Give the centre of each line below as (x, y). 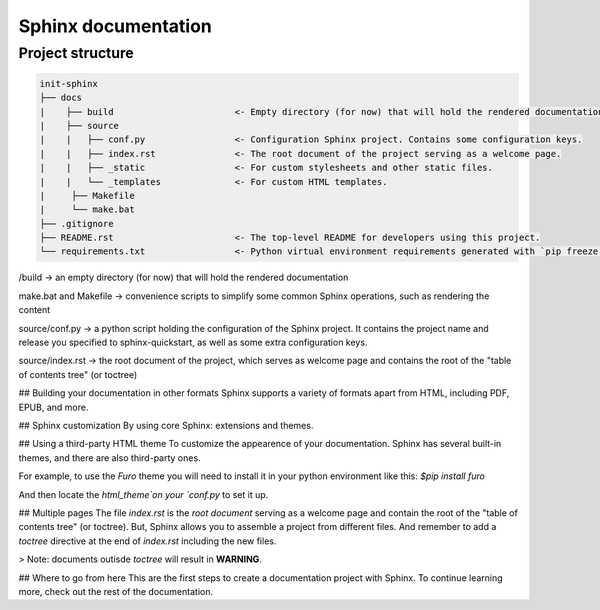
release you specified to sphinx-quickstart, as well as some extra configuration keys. (193, 342)
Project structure (76, 53)
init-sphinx (69, 83)
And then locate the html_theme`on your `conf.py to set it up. (143, 494)
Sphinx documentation (115, 26)
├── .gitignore (76, 223)
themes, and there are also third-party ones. (109, 457)
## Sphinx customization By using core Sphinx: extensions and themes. (166, 425)
